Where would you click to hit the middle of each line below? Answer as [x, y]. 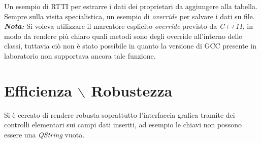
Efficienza [38, 90]
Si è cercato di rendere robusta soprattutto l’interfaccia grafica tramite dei [120, 114]
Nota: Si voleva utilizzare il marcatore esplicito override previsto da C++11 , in [129, 26]
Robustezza [132, 90]
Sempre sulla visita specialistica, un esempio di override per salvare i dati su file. [129, 16]
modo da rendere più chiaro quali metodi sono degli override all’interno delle [123, 36]
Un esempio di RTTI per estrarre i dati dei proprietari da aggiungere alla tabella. [131, 6]
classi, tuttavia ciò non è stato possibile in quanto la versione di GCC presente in [130, 46]
